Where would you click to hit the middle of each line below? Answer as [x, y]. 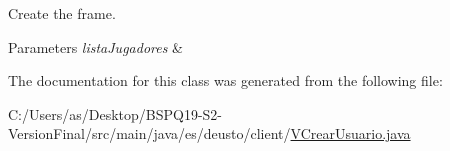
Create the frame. [62, 13]
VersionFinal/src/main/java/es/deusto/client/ [149, 133]
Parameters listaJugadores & [95, 46]
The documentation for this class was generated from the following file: [225, 80]
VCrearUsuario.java [350, 133]
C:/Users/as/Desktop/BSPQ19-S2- [115, 113]
